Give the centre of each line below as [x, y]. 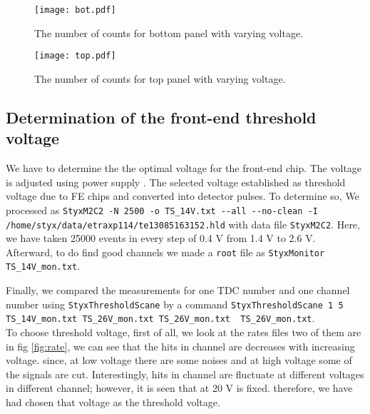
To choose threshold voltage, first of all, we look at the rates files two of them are [184, 332]
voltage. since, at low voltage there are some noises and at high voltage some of [179, 360]
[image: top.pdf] [75, 56]
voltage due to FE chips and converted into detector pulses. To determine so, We [183, 196]
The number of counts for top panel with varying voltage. [160, 78]
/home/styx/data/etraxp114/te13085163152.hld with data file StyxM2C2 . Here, [183, 224]
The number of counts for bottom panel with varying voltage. [169, 32]
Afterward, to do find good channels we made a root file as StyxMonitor [165, 252]
